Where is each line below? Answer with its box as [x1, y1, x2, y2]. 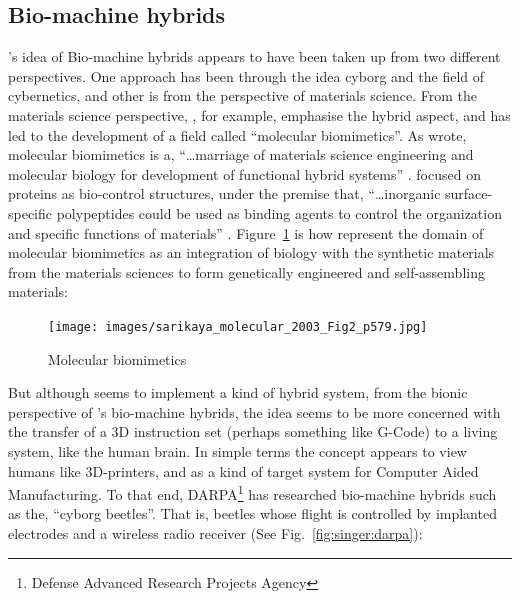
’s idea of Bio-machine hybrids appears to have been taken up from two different [8, 46, 501, 67]
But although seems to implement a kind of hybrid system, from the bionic [8, 382, 468, 403]
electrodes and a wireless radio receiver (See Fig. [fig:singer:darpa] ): [8, 522, 423, 543]
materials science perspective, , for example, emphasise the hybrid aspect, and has [8, 104, 511, 125]
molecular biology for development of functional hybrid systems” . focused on [8, 163, 481, 184]
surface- [445, 183, 493, 204]
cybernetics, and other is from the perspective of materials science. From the [8, 85, 477, 106]
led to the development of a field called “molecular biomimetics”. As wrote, [8, 124, 467, 145]
